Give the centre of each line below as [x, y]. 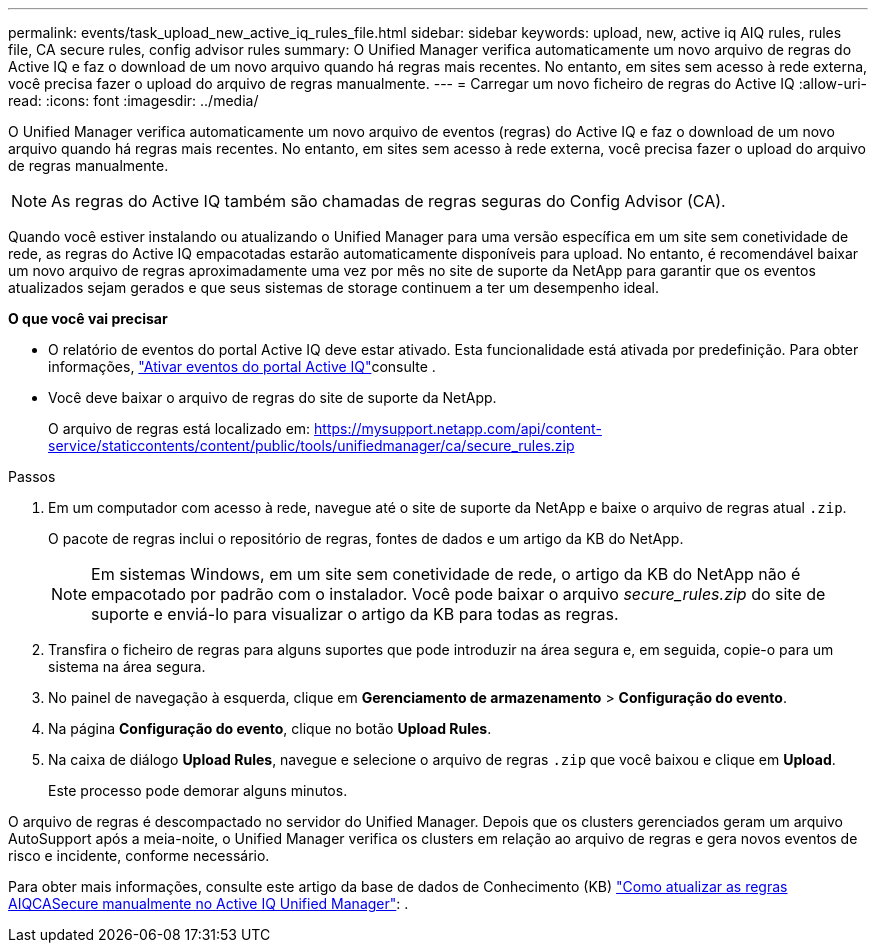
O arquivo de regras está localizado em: [179, 428]
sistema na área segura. [127, 666]
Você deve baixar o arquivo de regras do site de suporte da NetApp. [272, 397]
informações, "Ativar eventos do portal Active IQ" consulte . [242, 366]
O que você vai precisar [88, 318]
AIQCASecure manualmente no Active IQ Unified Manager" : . [208, 903]
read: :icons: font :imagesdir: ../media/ [133, 100]
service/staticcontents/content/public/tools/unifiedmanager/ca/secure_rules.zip [311, 445]
